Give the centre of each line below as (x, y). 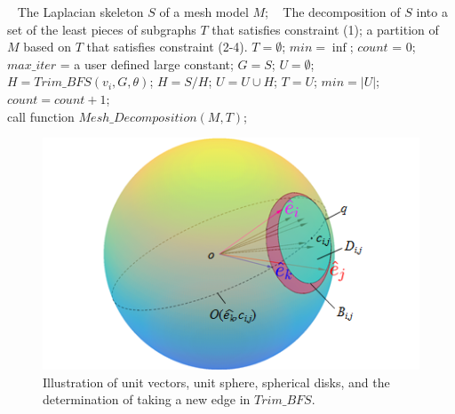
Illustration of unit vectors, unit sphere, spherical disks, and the (216, 382)
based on (48, 47)
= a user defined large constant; (147, 64)
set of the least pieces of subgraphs (102, 29)
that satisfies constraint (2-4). (167, 47)
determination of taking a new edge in (147, 399)
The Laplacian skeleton (80, 12)
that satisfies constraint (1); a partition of (325, 29)
